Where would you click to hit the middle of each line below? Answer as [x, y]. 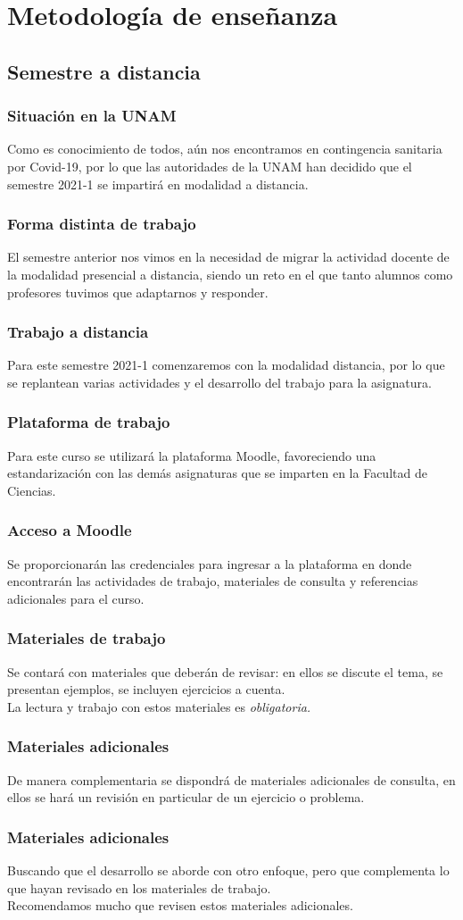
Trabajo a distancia [78, 332]
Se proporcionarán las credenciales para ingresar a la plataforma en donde [210, 563]
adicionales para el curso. [76, 598]
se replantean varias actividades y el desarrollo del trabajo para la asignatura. [219, 382]
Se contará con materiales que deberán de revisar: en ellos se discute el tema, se [225, 671]
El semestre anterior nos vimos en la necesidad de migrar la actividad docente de [228, 257]
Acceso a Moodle [70, 530]
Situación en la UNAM [92, 116]
